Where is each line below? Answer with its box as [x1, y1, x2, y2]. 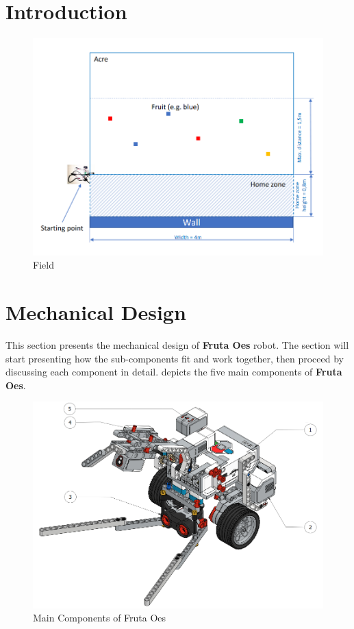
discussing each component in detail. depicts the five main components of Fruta [5, 365, 342, 379]
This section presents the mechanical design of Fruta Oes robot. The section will [5, 338, 349, 352]
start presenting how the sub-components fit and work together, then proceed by [5, 351, 344, 365]
